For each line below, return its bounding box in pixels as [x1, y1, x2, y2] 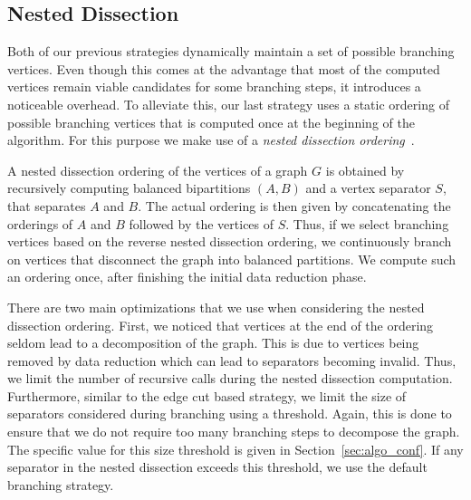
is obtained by [325, 160, 405, 179]
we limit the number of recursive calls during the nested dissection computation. [7, 369, 453, 388]
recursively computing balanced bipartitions [7, 178, 251, 197]
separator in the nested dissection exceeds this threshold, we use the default [7, 457, 428, 476]
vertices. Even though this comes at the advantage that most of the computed [7, 59, 440, 78]
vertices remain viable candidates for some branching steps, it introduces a [7, 77, 421, 96]
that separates [7, 196, 86, 215]
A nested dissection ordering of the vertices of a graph [7, 160, 308, 179]
